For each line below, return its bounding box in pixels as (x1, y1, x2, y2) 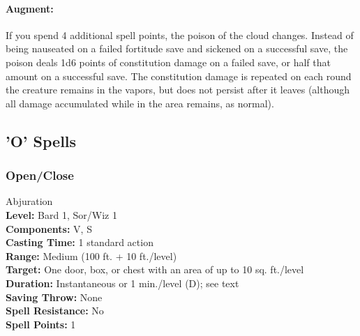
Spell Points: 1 (6, 316, 76, 331)
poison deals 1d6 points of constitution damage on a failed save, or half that (6, 54, 331, 69)
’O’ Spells (6, 130, 77, 151)
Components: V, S (6, 221, 92, 236)
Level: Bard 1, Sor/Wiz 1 (6, 207, 117, 222)
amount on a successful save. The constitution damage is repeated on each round (6, 68, 352, 83)
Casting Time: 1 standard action (6, 235, 153, 250)
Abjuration (6, 194, 53, 208)
